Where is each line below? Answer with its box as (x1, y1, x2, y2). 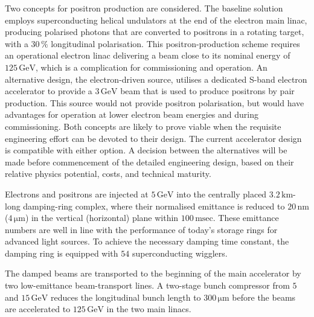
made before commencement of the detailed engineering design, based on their (5, 155, 294, 168)
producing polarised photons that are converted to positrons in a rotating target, (5, 25, 304, 38)
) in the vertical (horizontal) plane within (25, 211, 179, 224)
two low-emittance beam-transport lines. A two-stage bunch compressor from (5, 279, 290, 292)
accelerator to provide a (5, 85, 92, 97)
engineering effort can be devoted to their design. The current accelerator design (5, 132, 302, 144)
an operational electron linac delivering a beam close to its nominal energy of (5, 49, 290, 62)
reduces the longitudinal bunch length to (50, 290, 201, 303)
